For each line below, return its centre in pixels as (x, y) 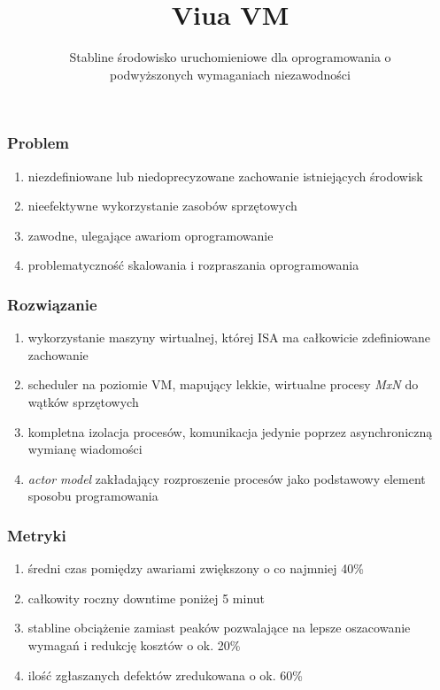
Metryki (37, 535)
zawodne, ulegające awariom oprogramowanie (151, 235)
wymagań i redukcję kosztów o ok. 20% (134, 644)
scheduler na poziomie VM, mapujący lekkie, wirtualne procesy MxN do (223, 384)
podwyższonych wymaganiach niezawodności (230, 74)
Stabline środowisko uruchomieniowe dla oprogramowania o (230, 57)
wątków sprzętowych (83, 401)
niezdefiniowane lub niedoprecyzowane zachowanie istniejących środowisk (225, 176)
